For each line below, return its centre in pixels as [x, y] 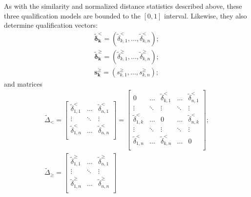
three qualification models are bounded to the [72, 15]
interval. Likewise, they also [206, 15]
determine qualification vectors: [51, 25]
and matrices [23, 83]
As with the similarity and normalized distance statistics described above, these [123, 6]
